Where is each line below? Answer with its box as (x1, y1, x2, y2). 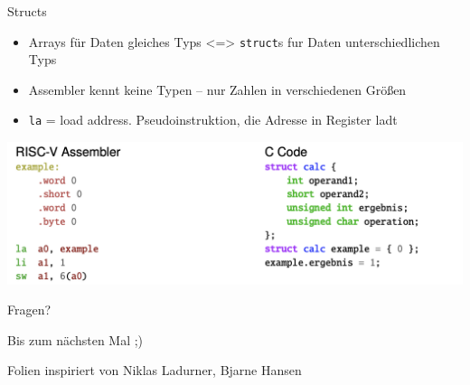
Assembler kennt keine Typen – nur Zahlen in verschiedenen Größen (28, 80, 407, 99)
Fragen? (7, 300, 52, 319)
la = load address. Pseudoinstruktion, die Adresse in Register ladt (28, 110, 398, 129)
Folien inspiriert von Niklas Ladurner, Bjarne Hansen (7, 361, 302, 380)
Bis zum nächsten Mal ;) (7, 330, 144, 349)
